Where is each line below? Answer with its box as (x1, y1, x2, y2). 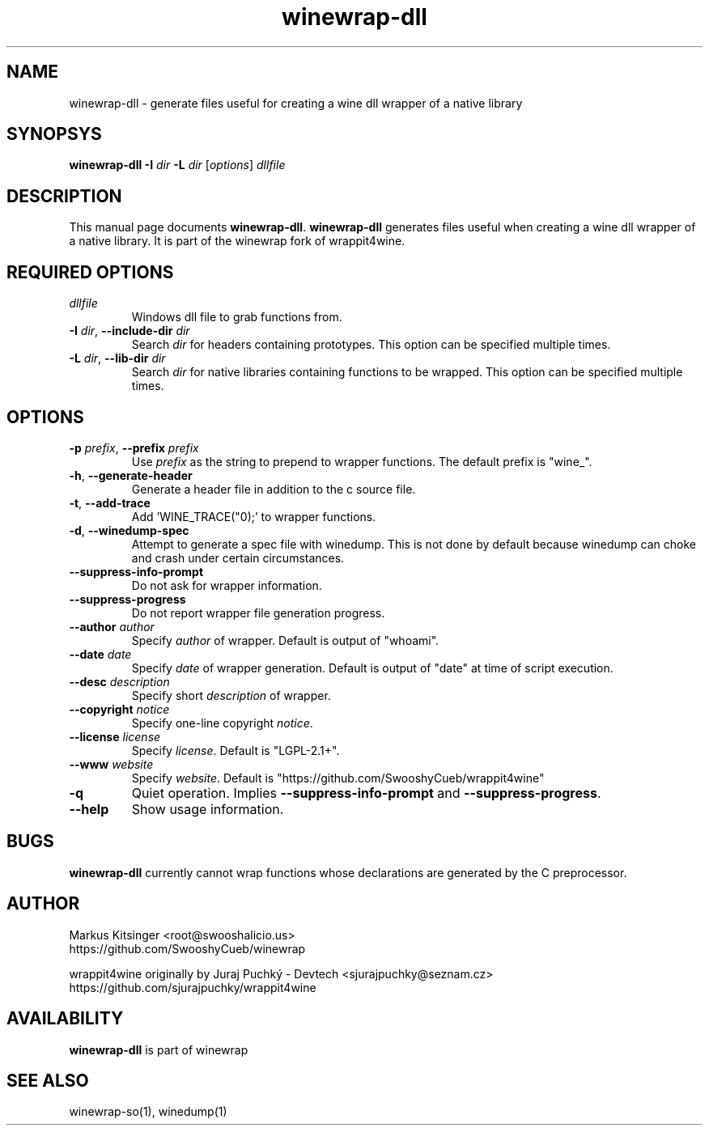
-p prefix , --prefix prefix (69, 440, 199, 455)
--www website (69, 757, 154, 771)
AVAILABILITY (6, 1008, 124, 1029)
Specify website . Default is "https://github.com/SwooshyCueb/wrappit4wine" (131, 770, 545, 785)
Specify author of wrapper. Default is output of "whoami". (131, 633, 439, 647)
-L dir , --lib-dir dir (69, 351, 166, 366)
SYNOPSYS (6, 124, 102, 145)
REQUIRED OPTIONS (6, 261, 174, 282)
